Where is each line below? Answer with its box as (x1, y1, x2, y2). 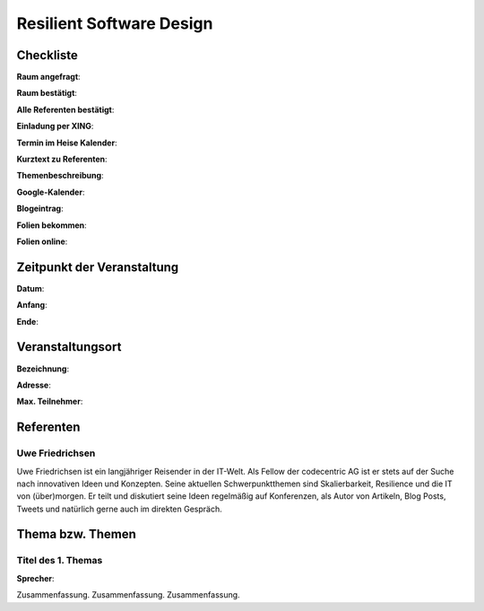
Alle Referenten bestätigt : (16, 104, 115, 115)
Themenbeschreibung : (16, 170, 104, 181)
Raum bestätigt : (16, 88, 78, 99)
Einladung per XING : (16, 121, 94, 132)
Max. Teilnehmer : (16, 396, 83, 407)
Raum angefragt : (16, 72, 81, 83)
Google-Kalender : (16, 187, 85, 197)
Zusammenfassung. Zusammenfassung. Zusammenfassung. (16, 589, 241, 600)
